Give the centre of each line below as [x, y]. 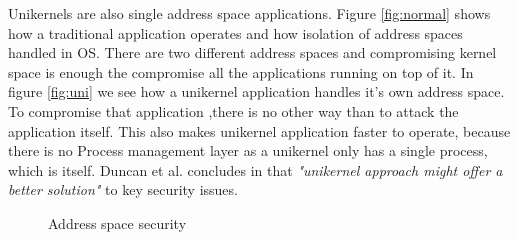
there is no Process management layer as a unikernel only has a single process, [248, 150]
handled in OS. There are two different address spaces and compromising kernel [252, 52]
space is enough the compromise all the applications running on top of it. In [241, 71]
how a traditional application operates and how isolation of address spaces [235, 32]
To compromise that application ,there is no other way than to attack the [233, 110]
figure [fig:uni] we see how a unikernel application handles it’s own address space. [256, 91]
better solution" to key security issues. [123, 189]
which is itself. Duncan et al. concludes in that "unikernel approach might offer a [255, 169]
